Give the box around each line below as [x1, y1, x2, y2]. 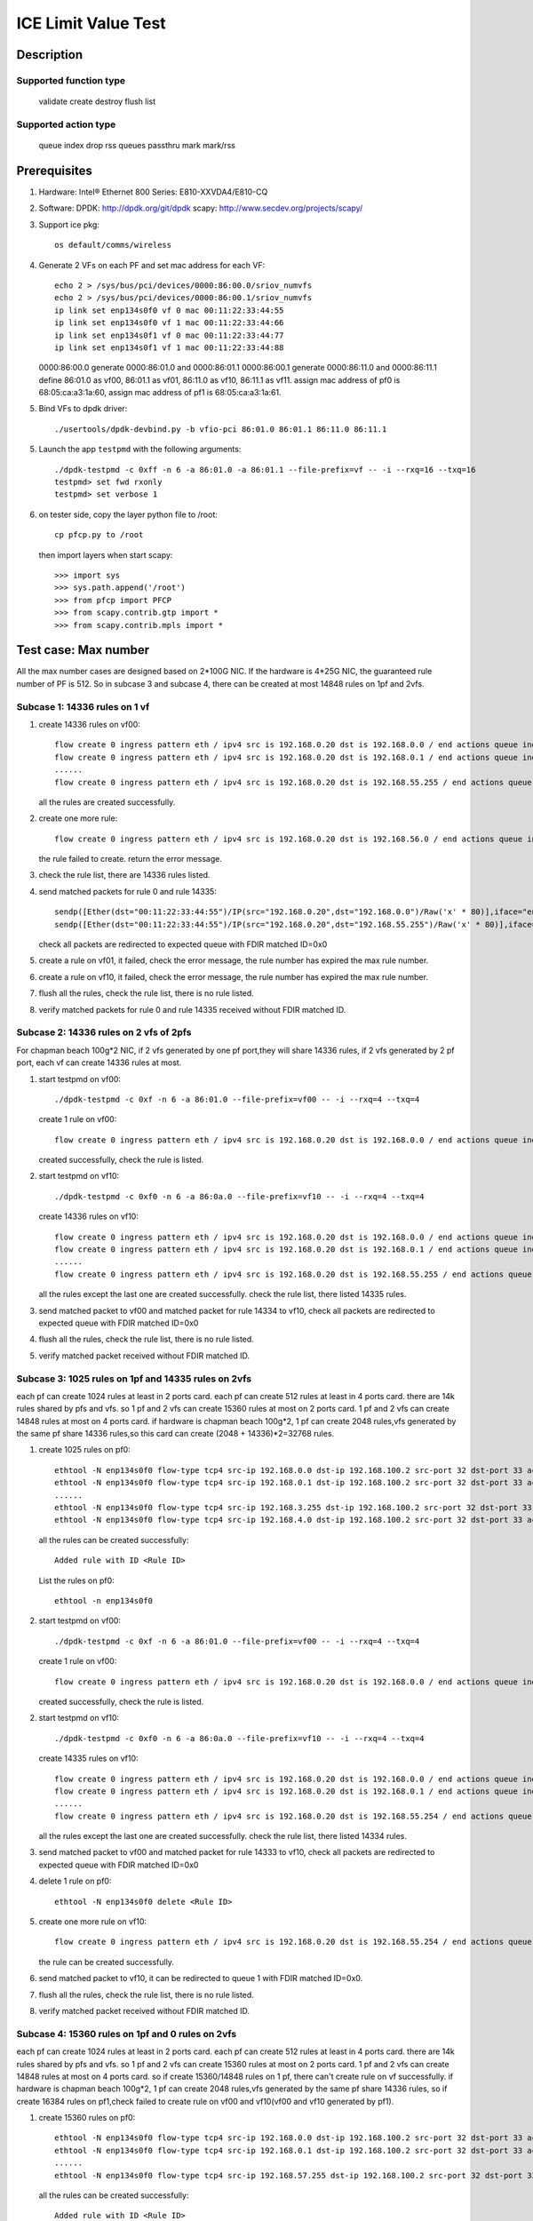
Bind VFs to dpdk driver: [38, 403, 128, 414]
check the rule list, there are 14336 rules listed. [38, 870, 211, 880]
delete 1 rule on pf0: [38, 1875, 112, 1887]
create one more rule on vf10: [38, 1916, 147, 1927]
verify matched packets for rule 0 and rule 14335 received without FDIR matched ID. [38, 1004, 346, 1015]
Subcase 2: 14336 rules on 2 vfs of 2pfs [16, 1026, 192, 1039]
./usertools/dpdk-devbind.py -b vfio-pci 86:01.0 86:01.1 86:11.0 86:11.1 [54, 424, 387, 434]
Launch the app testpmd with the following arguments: [38, 444, 242, 455]
